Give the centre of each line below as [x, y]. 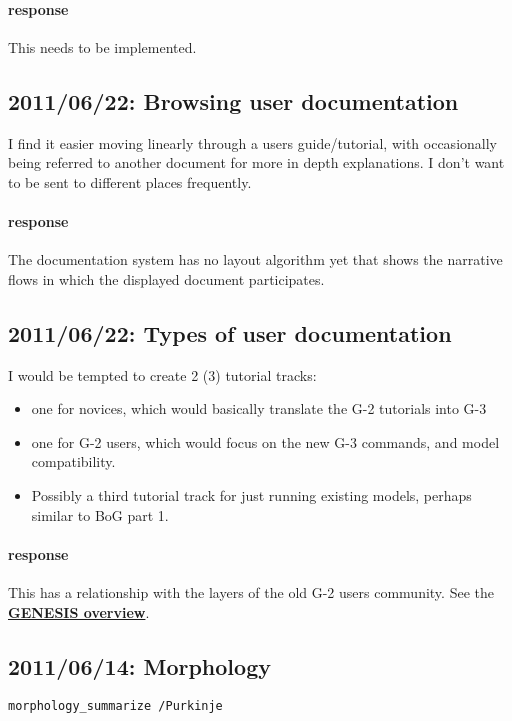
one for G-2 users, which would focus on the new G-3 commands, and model [265, 441]
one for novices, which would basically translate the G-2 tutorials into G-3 [259, 408]
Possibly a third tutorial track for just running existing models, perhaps [251, 494]
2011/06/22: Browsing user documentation [233, 100]
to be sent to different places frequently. [130, 181]
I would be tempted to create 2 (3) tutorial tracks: [162, 374]
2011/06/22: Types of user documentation [230, 332]
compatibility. [73, 461]
